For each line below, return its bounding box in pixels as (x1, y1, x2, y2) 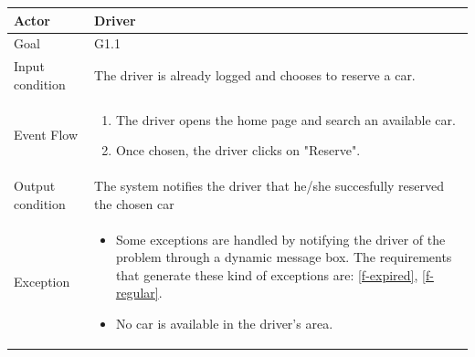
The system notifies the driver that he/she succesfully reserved (94, 176, 445, 195)
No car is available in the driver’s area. (115, 313, 333, 332)
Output (14, 176, 56, 195)
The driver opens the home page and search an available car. (115, 110, 456, 129)
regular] (115, 283, 159, 302)
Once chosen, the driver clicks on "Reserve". (115, 141, 361, 160)
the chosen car (94, 194, 174, 213)
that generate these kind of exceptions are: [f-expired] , (115, 265, 418, 284)
